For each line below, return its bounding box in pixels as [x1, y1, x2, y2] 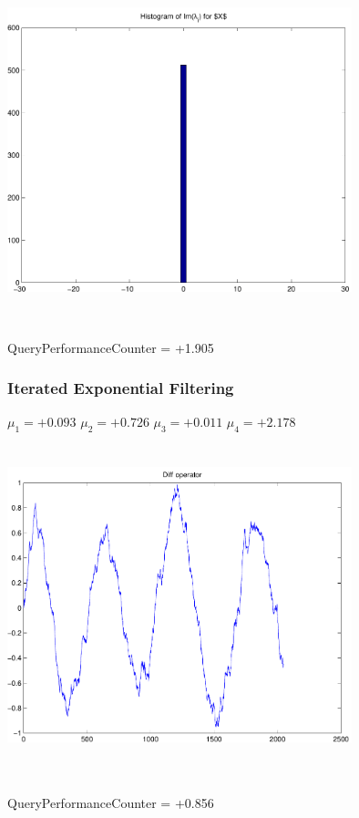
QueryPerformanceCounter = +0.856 [7, 792, 214, 812]
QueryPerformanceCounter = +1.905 [7, 337, 214, 357]
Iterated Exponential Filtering [7, 377, 234, 399]
